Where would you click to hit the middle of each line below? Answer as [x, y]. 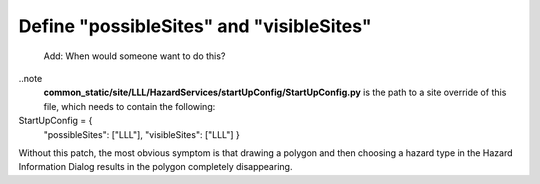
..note [30, 78]
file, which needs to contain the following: [129, 106]
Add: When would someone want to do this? [134, 56]
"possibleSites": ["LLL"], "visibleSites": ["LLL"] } [141, 134]
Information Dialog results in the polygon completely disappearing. [155, 167]
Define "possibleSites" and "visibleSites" [195, 26]
